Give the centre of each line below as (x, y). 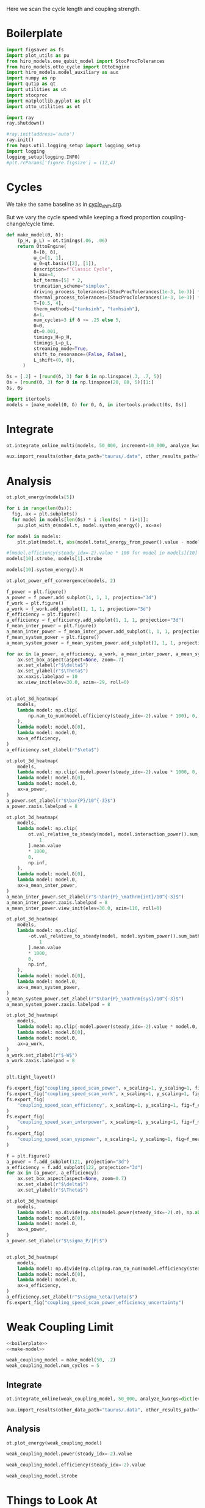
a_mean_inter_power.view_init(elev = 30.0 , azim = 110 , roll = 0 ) (85, 908)
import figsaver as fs (35, 49)
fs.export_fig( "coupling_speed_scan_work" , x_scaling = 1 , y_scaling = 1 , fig (103, 1094)
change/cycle (23, 224)
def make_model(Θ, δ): (35, 235)
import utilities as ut (37, 90)
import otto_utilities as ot (43, 106)
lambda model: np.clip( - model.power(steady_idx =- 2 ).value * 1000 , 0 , (108, 772)
